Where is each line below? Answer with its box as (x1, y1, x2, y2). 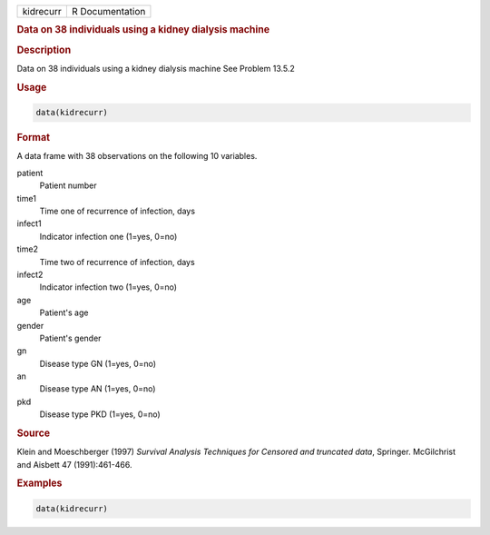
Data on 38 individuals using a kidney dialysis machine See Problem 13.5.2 (16, 63, 295, 74)
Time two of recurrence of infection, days (39, 256, 195, 267)
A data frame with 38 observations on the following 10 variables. (16, 151, 258, 162)
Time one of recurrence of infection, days (39, 205, 195, 216)
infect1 (16, 218, 42, 229)
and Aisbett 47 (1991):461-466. (16, 459, 132, 470)
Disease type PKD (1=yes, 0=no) (39, 409, 161, 420)
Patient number (39, 180, 97, 191)
